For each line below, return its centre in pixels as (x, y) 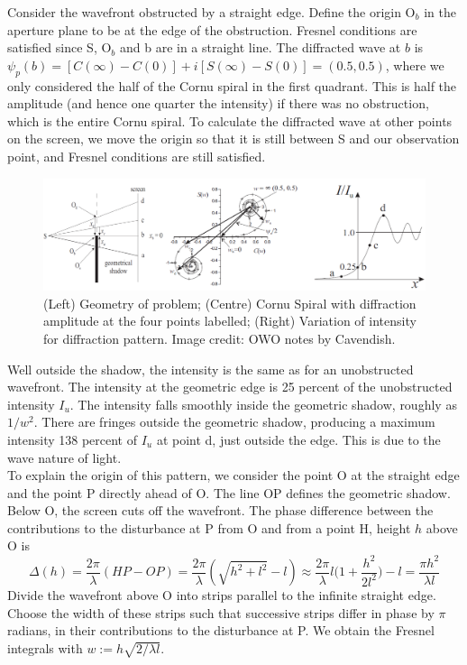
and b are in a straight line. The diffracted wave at (260, 47)
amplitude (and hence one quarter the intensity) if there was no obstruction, (218, 103)
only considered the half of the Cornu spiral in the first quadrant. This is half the (232, 85)
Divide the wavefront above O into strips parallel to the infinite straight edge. (222, 595)
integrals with (45, 647)
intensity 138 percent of (73, 439)
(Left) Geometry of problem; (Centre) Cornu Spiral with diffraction (230, 303)
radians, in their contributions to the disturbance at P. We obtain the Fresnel (221, 630)
